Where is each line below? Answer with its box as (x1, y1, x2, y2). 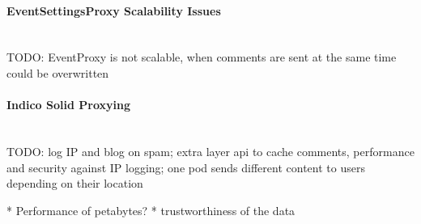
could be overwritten (6, 64, 109, 81)
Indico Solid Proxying (6, 96, 130, 113)
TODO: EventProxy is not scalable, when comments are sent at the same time (6, 49, 397, 66)
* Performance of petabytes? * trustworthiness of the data (6, 201, 296, 218)
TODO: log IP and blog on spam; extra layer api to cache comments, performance (6, 142, 415, 159)
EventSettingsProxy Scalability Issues (6, 2, 221, 19)
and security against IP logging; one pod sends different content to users (6, 158, 365, 175)
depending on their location (6, 175, 143, 192)
